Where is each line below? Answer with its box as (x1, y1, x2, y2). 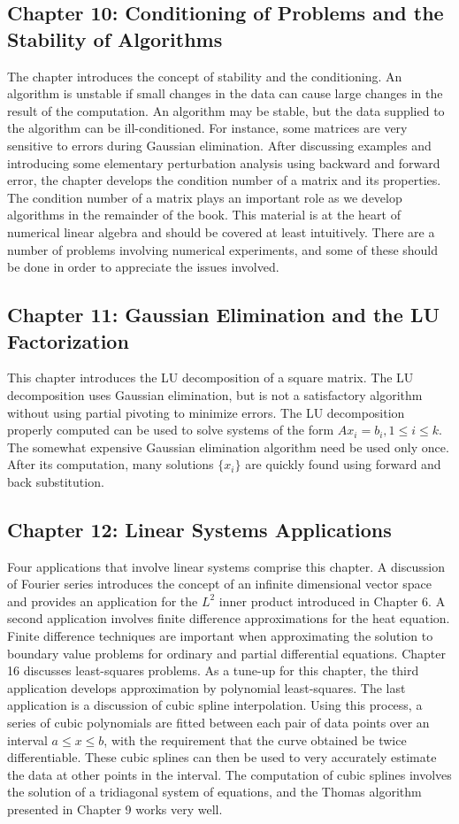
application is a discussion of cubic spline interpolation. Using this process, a (7, 696, 423, 714)
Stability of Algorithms (7, 25, 223, 52)
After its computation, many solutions (7, 455, 214, 474)
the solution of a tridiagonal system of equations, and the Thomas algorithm (7, 782, 422, 801)
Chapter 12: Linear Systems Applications (7, 515, 392, 543)
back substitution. (7, 472, 104, 490)
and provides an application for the (7, 591, 198, 610)
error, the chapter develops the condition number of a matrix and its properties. (7, 171, 441, 189)
